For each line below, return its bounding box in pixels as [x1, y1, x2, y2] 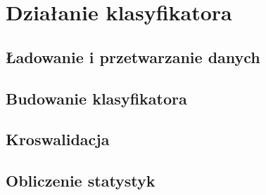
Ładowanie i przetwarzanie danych [6, 46, 260, 67]
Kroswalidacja [6, 128, 110, 150]
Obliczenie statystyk [6, 170, 156, 191]
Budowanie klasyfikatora [6, 87, 187, 109]
